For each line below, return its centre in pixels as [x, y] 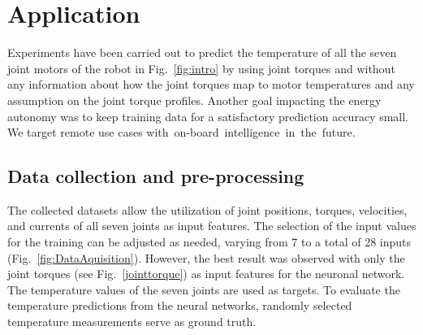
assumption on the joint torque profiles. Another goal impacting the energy [194, 100]
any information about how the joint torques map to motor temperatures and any [211, 84]
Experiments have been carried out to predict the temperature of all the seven [202, 52]
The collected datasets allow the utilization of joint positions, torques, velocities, [207, 209]
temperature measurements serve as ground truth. [132, 322]
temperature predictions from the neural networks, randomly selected [180, 305]
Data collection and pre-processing [156, 176]
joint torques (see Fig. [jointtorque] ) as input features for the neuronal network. [206, 274]
